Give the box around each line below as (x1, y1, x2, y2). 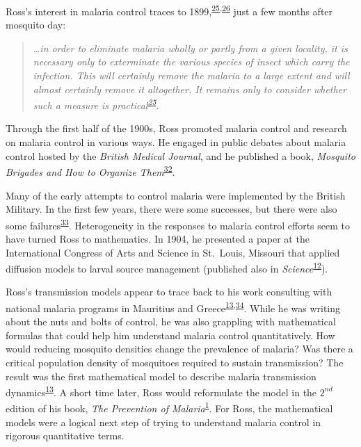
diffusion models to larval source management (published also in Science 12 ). (6, 259, 328, 275)
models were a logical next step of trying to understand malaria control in (6, 414, 321, 429)
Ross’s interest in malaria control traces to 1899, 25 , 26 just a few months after (6, 2, 333, 18)
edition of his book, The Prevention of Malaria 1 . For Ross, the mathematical (6, 399, 333, 416)
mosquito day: (6, 17, 66, 32)
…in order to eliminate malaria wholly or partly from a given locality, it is (33, 40, 348, 55)
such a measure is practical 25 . (33, 96, 159, 112)
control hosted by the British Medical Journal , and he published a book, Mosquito (6, 148, 355, 163)
